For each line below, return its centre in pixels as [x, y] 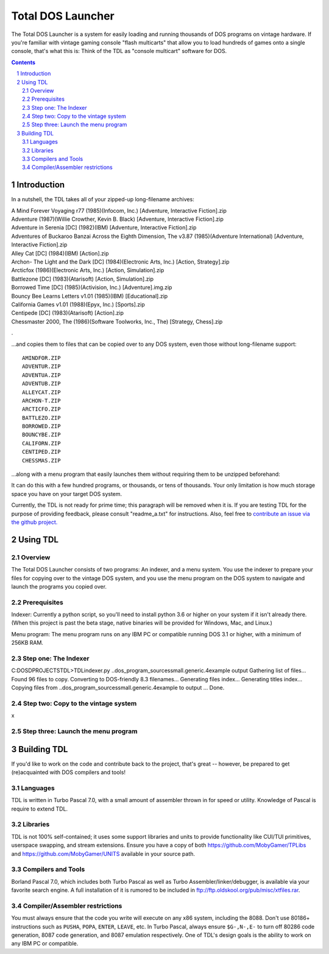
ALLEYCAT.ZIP [41, 392]
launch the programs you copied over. [59, 586]
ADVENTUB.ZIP [41, 384]
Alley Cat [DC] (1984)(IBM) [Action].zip [60, 253]
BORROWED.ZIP [41, 426]
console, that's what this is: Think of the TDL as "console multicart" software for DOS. [119, 51]
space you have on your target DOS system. [67, 493]
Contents [23, 62]
